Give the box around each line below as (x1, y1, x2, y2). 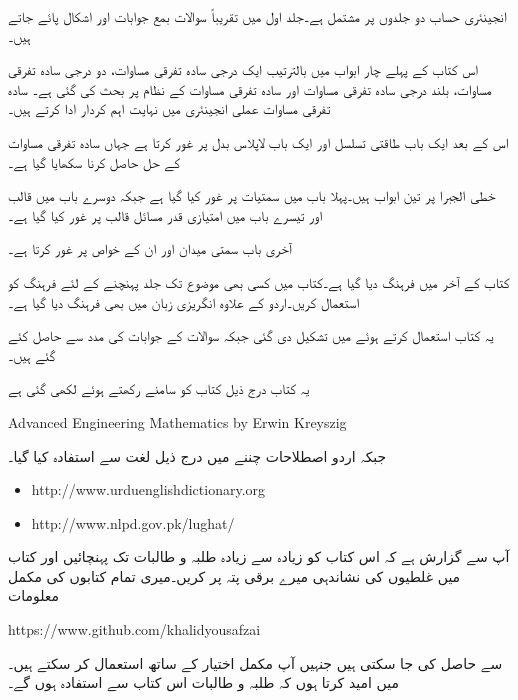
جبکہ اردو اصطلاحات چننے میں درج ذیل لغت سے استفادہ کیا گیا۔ (8, 445, 387, 466)
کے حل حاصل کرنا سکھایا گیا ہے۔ (8, 151, 180, 172)
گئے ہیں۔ (8, 344, 56, 365)
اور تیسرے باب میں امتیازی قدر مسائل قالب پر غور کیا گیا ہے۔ (8, 204, 323, 225)
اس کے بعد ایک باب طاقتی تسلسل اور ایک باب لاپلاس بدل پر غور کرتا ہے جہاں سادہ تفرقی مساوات (8, 131, 509, 152)
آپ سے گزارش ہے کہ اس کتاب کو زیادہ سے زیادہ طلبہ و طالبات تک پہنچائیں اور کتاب (8, 546, 510, 567)
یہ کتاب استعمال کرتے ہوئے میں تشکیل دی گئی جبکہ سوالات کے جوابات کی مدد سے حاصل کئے (8, 325, 494, 346)
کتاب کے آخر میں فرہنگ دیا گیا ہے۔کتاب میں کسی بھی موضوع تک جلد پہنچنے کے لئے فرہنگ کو (8, 271, 510, 292)
